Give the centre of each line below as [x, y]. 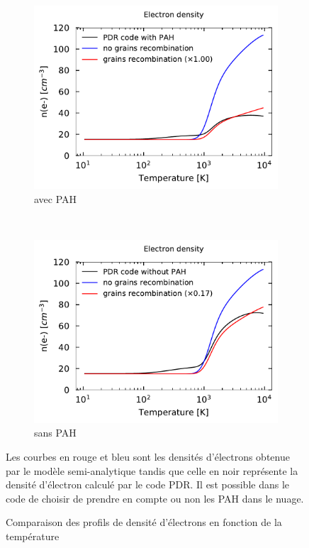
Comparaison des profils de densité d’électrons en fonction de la [144, 522]
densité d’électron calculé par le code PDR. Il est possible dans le [148, 484]
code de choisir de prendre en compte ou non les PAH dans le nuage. [155, 498]
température [33, 536]
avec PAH [56, 198]
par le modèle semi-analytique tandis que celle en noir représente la [152, 470]
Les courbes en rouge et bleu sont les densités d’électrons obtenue [148, 456]
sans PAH [55, 433]
